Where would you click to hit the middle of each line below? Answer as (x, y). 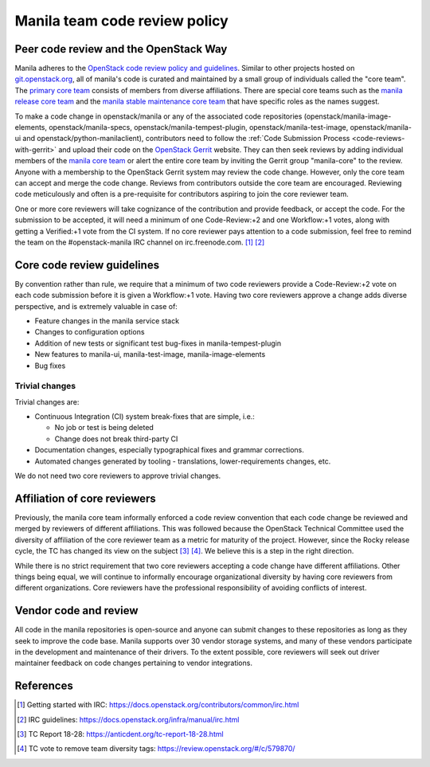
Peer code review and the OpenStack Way (121, 49)
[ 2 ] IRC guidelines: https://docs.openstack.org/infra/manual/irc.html (128, 719)
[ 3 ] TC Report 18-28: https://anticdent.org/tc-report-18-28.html (120, 734)
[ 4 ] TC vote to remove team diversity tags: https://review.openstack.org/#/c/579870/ (156, 749)
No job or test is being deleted (104, 428)
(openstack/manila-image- (348, 116)
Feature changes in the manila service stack (107, 321)
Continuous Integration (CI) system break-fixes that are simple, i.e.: (145, 417)
